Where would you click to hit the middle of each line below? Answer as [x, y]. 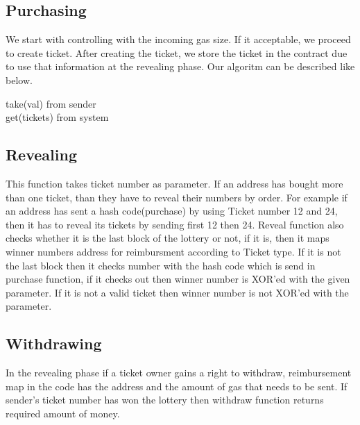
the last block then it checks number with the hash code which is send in [161, 265]
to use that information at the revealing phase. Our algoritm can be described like [180, 66]
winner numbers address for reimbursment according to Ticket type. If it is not [173, 251]
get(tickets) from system [57, 117]
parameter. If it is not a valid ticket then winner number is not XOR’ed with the [177, 292]
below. [19, 80]
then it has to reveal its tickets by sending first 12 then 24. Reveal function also [175, 224]
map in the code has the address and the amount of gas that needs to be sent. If [177, 386]
